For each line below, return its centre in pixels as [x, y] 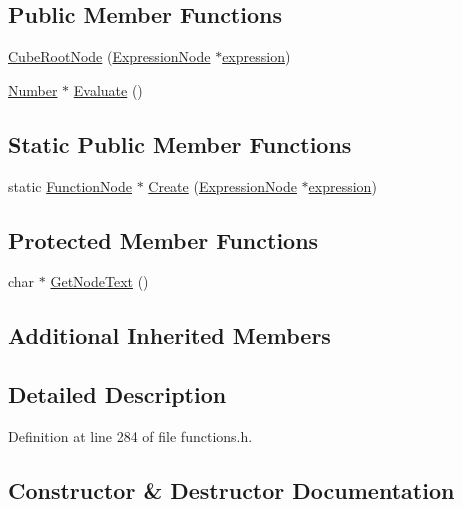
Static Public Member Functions [180, 143]
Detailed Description [117, 394]
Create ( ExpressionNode [222, 185]
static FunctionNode [70, 185]
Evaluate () [108, 89]
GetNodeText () [99, 281]
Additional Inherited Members [169, 335]
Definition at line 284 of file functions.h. [130, 435]
